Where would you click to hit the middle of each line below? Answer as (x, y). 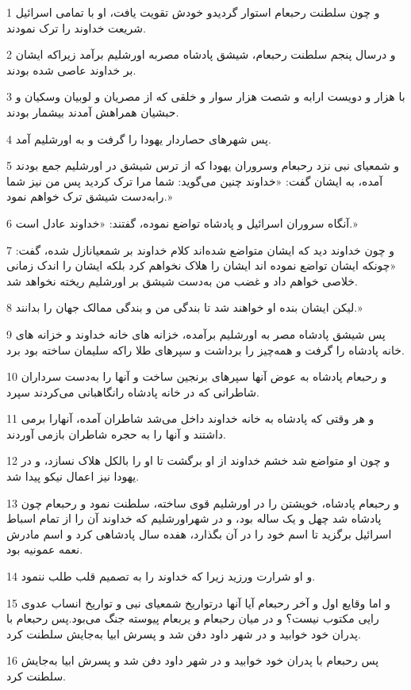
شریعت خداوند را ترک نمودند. (76, 27)
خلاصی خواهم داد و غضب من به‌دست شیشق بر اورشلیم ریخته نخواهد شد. (182, 280)
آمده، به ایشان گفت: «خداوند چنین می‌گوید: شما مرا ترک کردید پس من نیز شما (195, 180)
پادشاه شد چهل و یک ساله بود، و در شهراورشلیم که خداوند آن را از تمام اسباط (194, 518)
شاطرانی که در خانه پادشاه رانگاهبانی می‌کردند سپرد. (133, 391)
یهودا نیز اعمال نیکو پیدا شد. (73, 476)
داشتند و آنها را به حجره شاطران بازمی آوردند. (116, 433)
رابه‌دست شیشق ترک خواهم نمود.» (90, 196)
